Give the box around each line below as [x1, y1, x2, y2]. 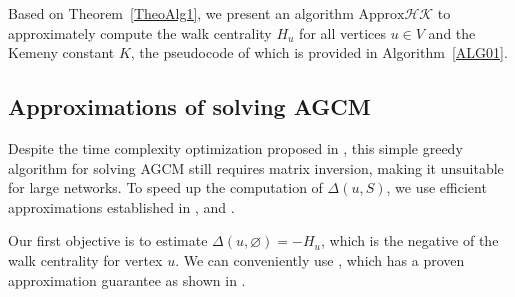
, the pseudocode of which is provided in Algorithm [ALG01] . [130, 42, 508, 63]
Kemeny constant [8, 42, 115, 63]
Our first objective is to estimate [8, 230, 208, 251]
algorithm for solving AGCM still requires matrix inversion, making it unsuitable [8, 157, 504, 178]
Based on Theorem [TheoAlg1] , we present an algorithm [8, 3, 354, 23]
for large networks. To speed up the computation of [8, 177, 323, 198]
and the [428, 22, 476, 43]
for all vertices [299, 22, 386, 43]
